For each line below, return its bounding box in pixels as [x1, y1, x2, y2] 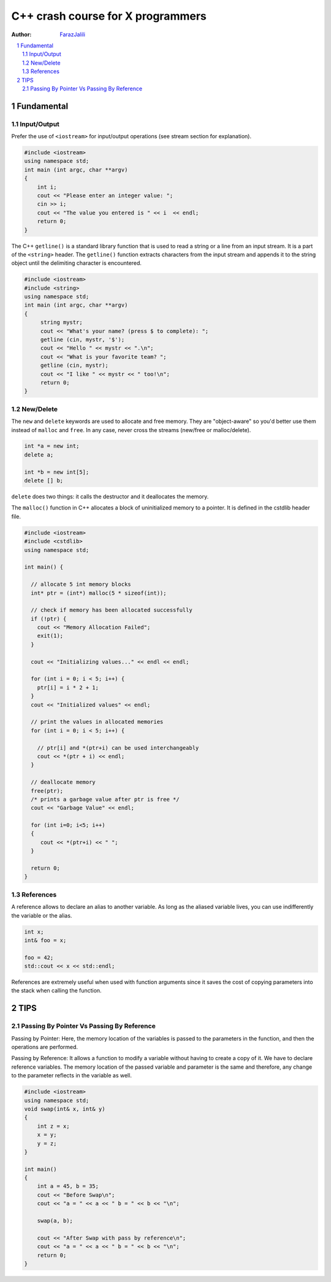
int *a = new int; [24, 442, 80, 450]
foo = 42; [24, 954, 54, 961]
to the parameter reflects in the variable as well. [11, 1072, 132, 1079]
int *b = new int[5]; [24, 468, 89, 476]
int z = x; [37, 1122, 70, 1130]
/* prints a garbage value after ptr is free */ [31, 796, 180, 803]
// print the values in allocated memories [31, 718, 164, 725]
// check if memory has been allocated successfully [31, 607, 192, 614]
